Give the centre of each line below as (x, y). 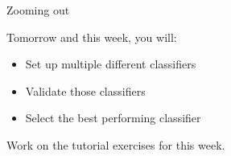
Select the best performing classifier (113, 118)
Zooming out (38, 10)
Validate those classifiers (85, 90)
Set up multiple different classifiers (111, 64)
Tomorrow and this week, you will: (92, 37)
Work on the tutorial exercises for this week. (116, 144)
